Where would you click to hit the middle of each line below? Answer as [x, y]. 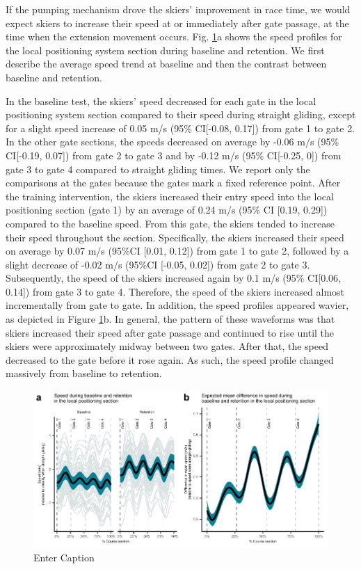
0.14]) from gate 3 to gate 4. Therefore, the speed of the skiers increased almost [175, 291]
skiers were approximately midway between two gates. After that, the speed [167, 346]
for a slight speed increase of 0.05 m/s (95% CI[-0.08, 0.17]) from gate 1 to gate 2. [180, 128]
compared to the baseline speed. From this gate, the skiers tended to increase [170, 223]
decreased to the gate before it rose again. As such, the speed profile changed [170, 359]
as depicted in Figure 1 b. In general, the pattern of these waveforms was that [170, 319]
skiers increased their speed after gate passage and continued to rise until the [170, 332]
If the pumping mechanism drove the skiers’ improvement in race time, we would [178, 9]
